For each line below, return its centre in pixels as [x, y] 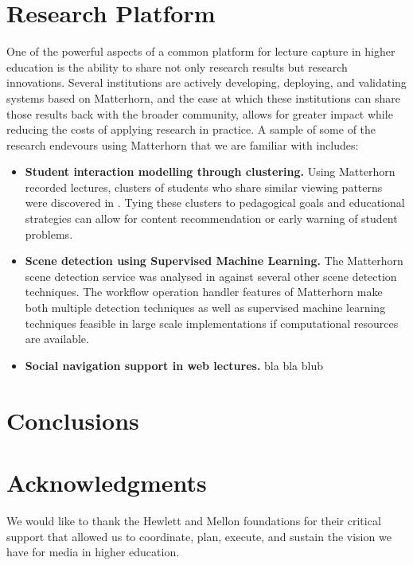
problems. [49, 234]
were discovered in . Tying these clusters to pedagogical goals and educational [215, 203]
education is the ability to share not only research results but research [177, 66]
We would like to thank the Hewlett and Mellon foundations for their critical [194, 520]
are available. [57, 339]
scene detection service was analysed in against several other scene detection [211, 276]
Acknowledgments [107, 482]
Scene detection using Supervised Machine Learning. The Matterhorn [214, 261]
